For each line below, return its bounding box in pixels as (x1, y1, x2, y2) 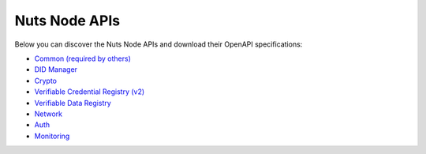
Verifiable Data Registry (34, 98, 112, 107)
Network (34, 109, 63, 118)
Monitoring (34, 131, 70, 141)
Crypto (34, 76, 57, 85)
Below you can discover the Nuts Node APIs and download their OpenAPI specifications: (14, 39, 303, 49)
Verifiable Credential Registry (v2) (34, 87, 145, 96)
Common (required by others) (34, 54, 132, 63)
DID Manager (34, 65, 78, 74)
